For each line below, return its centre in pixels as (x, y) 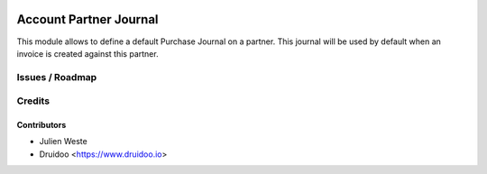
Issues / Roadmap (57, 77)
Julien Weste (63, 142)
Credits (33, 101)
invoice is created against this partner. (87, 53)
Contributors (41, 125)
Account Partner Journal (87, 19)
